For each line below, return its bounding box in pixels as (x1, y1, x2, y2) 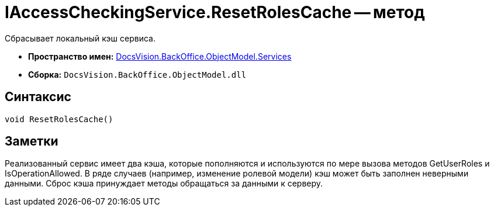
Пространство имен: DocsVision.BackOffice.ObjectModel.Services (28, 51, 292, 61)
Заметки (5, 134, 58, 149)
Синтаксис (5, 89, 71, 105)
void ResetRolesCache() (5, 114, 113, 124)
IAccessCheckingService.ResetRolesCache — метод (5, 2, 425, 22)
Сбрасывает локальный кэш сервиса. (5, 33, 156, 43)
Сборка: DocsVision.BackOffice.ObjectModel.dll (28, 69, 247, 79)
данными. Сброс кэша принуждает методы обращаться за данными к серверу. (5, 178, 323, 189)
